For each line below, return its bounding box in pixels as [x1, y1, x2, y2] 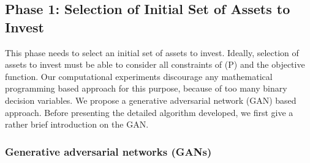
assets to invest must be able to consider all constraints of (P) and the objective [5, 58, 305, 71]
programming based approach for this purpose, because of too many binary [5, 82, 287, 95]
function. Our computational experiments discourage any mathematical [5, 70, 273, 82]
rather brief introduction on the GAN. [5, 118, 149, 131]
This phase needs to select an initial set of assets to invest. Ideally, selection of [5, 46, 299, 59]
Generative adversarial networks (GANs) [5, 143, 212, 159]
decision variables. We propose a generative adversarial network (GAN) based [5, 93, 297, 106]
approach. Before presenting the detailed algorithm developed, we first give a [5, 106, 293, 118]
